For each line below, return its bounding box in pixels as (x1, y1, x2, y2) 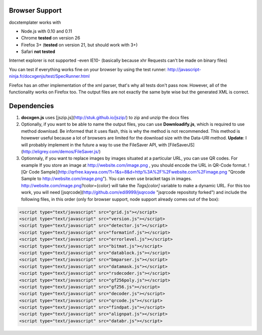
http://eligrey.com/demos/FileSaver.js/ (22, 148, 99, 154)
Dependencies (9, 102, 54, 110)
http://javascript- (167, 66, 201, 72)
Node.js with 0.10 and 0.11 (21, 28, 72, 34)
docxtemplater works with (9, 19, 61, 25)
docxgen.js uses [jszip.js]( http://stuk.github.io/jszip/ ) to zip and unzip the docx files (21, 114, 189, 120)
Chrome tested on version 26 (21, 35, 80, 41)
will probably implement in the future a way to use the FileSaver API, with (21, 141, 167, 148)
